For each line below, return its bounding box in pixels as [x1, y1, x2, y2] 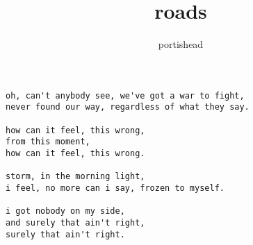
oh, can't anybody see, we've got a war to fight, [6, 90, 245, 101]
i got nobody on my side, [6, 206, 125, 217]
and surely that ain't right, [6, 217, 145, 228]
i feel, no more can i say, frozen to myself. [6, 183, 225, 193]
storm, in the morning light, [6, 171, 145, 182]
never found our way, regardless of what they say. [6, 102, 250, 112]
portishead [158, 37, 204, 51]
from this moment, [6, 137, 90, 147]
